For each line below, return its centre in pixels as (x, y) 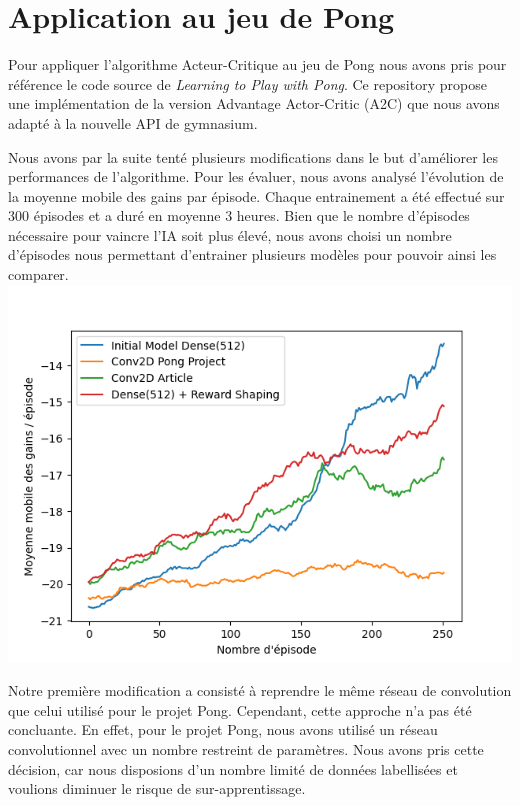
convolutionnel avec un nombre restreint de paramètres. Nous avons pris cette (246, 749)
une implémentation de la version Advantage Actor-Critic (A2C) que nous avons (254, 103)
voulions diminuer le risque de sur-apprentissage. (157, 788)
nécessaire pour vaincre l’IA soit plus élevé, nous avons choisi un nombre (230, 234)
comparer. (38, 274)
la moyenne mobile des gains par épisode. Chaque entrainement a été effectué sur (256, 195)
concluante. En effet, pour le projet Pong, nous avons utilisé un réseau (223, 729)
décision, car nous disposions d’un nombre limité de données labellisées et (233, 768)
